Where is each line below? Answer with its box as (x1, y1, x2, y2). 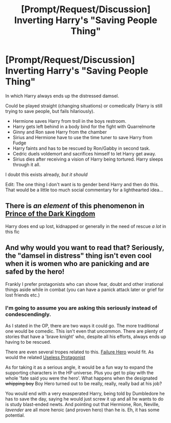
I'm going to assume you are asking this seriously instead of (5, 304, 157, 311)
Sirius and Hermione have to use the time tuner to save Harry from (12, 134, 153, 140)
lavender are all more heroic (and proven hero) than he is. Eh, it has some (5, 407, 160, 413)
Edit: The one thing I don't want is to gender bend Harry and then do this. (5, 181, 159, 187)
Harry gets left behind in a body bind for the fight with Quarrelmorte (12, 123, 156, 129)
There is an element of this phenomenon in (5, 202, 144, 210)
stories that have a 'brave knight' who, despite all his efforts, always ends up (5, 333, 166, 340)
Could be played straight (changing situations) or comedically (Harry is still (5, 102, 162, 108)
